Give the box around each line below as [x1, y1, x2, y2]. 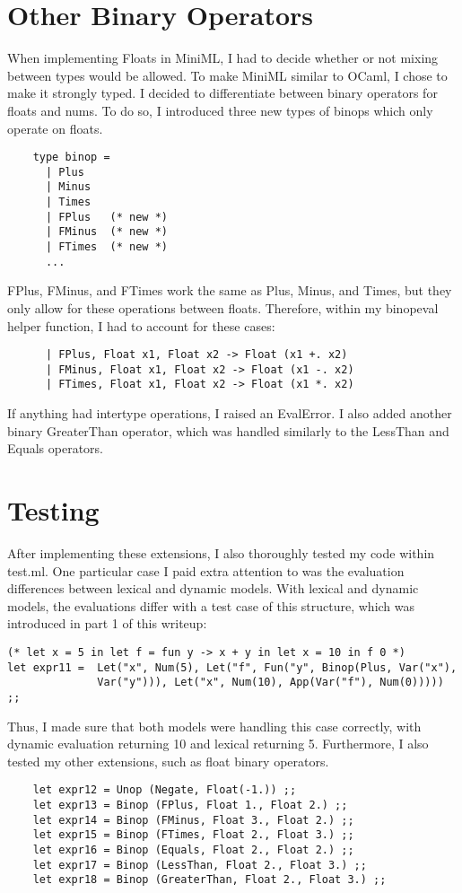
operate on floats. [7, 118, 103, 137]
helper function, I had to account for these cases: [7, 316, 275, 335]
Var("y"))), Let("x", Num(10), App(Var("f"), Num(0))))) [97, 676, 444, 689]
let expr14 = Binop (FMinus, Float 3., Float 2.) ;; [32, 813, 354, 827]
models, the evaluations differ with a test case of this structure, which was [7, 596, 415, 615]
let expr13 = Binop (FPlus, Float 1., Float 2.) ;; [32, 799, 348, 812]
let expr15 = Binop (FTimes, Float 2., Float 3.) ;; [32, 828, 354, 842]
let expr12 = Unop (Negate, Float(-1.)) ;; [32, 784, 297, 797]
